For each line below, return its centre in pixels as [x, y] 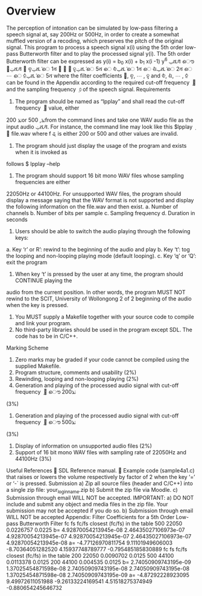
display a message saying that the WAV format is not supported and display [100, 200]
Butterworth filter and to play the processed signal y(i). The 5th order [105, 53]
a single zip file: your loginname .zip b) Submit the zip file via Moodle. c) [92, 491]
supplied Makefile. [38, 366]
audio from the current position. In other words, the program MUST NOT [96, 293]
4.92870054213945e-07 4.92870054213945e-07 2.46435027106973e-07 [99, 537]
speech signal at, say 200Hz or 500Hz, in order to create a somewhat [93, 34]
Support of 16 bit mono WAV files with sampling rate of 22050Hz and [101, 452]
